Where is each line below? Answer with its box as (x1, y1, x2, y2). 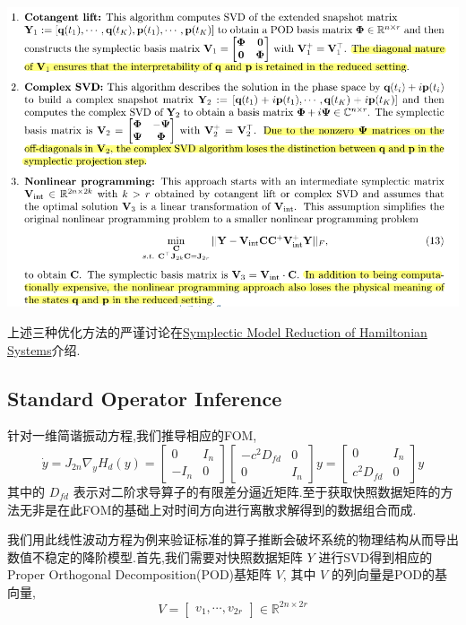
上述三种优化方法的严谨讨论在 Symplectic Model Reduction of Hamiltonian (7, 322, 427, 341)
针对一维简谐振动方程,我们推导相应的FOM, (7, 426, 257, 445)
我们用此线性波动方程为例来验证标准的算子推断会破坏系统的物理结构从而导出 (7, 530, 459, 549)
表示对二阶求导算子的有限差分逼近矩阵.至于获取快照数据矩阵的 (73, 482, 441, 500)
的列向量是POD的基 (331, 565, 448, 584)
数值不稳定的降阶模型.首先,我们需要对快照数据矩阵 (7, 547, 303, 566)
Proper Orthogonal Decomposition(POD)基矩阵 (7, 565, 272, 584)
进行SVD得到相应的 (318, 547, 433, 566)
